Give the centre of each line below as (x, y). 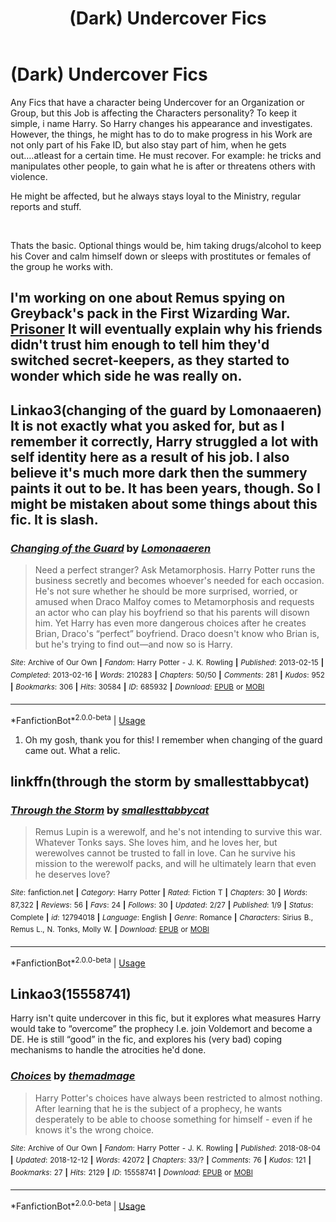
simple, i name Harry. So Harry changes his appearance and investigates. (161, 123)
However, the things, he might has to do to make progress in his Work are (161, 134)
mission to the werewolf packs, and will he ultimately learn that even (175, 864)
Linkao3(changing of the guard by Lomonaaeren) (166, 410)
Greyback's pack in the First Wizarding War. (150, 313)
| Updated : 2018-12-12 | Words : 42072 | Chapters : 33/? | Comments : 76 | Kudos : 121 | (161, 1160)
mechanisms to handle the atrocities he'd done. (108, 1050)
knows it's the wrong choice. (94, 1129)
